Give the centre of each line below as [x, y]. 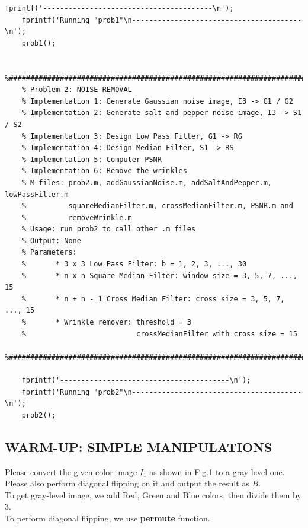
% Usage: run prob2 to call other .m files [109, 229]
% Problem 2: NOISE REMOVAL [77, 90]
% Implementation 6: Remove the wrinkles [104, 171]
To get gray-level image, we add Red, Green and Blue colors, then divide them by [153, 494]
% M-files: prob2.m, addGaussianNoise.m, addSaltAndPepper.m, [147, 182]
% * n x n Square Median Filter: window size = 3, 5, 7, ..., [159, 276]
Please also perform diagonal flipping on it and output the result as [127, 483]
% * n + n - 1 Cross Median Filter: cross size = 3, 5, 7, [153, 299]
